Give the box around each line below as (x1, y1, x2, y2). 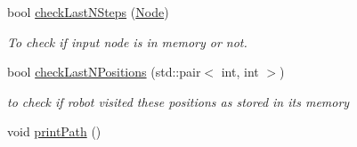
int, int (221, 62, 259, 81)
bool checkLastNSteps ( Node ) (7, 3, 169, 20)
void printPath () (7, 122, 101, 141)
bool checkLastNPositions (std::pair (7, 62, 201, 81)
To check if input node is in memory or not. (7, 32, 247, 51)
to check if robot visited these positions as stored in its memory (7, 92, 350, 110)
